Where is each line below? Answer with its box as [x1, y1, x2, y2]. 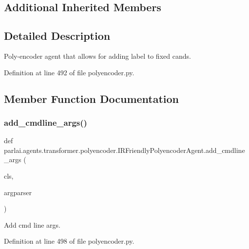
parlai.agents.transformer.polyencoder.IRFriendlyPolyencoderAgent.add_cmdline [4, 145, 245, 155]
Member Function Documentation [4, 91, 179, 106]
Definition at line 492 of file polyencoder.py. [4, 67, 134, 77]
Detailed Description [4, 28, 111, 43]
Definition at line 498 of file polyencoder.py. [4, 236, 134, 246]
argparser [4, 187, 32, 197]
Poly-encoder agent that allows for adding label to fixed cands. [4, 50, 191, 61]
